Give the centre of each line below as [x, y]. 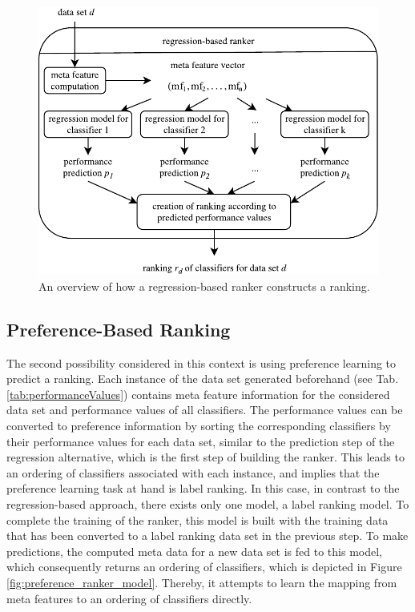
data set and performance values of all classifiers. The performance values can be [205, 410]
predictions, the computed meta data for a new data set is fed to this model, [194, 551]
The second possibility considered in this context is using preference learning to [201, 362]
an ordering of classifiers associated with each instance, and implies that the [193, 472]
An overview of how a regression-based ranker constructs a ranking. [204, 286]
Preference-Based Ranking [119, 329]
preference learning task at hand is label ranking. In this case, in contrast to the [203, 488]
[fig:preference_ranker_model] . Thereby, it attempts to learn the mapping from [202, 582]
